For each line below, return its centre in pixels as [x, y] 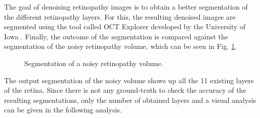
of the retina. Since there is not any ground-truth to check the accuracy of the [125, 90]
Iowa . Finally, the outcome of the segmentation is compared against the [116, 36]
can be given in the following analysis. [63, 110]
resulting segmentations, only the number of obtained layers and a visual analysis [130, 100]
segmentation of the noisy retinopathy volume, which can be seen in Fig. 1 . [121, 46]
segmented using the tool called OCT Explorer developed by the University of [125, 26]
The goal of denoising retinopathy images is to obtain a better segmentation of [126, 7]
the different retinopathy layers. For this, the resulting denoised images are [120, 16]
